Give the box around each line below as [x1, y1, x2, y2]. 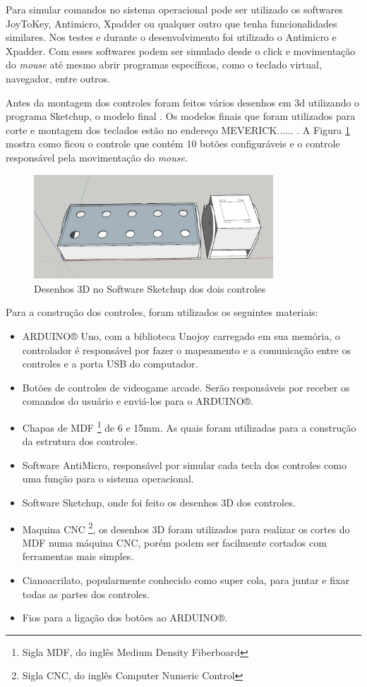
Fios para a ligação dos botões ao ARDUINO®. [22, 610, 228, 625]
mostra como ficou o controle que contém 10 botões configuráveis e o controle [6, 136, 340, 151]
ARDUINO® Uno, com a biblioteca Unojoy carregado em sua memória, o [22, 329, 340, 343]
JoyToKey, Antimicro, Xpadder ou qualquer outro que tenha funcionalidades [6, 16, 337, 30]
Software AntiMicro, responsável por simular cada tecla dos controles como [22, 457, 347, 472]
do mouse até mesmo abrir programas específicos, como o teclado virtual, [6, 57, 322, 72]
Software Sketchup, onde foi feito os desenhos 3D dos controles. [22, 495, 296, 510]
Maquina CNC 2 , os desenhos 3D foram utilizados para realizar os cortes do [22, 519, 350, 536]
